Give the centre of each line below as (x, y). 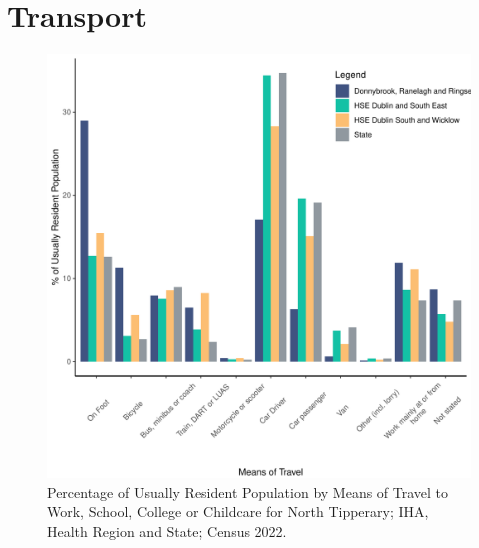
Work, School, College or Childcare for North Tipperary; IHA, (238, 511)
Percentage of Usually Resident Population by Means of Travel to (248, 491)
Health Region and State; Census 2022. (167, 530)
